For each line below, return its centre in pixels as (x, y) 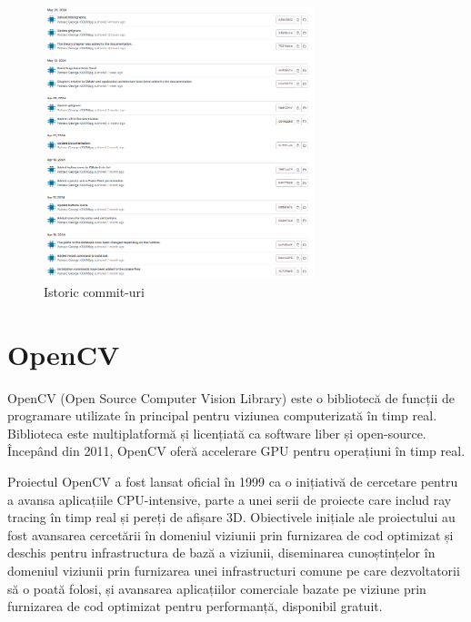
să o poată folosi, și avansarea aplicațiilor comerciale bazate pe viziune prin (217, 588)
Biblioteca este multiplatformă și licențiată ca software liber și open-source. (217, 433)
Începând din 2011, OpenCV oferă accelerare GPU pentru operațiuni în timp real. (236, 451)
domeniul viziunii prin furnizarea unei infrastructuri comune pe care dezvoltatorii (234, 571)
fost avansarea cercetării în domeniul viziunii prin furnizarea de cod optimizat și (230, 534)
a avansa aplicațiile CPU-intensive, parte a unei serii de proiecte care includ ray (230, 499)
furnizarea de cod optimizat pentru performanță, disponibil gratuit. (195, 606)
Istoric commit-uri (94, 291)
